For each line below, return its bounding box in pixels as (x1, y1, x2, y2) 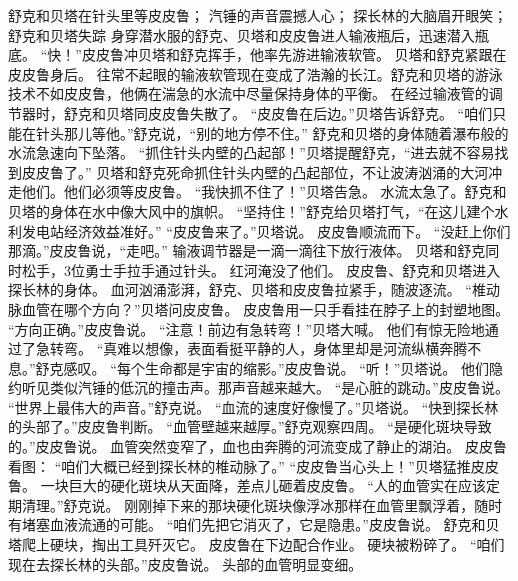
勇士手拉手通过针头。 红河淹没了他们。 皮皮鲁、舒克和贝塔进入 (84, 259, 501, 280)
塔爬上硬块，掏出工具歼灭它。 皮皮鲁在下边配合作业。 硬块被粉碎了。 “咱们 (8, 534, 505, 555)
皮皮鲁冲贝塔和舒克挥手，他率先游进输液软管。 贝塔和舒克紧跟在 (81, 44, 507, 65)
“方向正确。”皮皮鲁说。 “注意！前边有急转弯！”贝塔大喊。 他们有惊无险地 (8, 318, 485, 339)
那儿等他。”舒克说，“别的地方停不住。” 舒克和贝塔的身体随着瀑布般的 (63, 122, 509, 143)
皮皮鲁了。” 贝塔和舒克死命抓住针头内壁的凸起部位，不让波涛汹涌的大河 (21, 161, 489, 182)
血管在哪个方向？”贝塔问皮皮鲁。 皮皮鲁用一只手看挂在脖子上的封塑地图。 (21, 298, 510, 319)
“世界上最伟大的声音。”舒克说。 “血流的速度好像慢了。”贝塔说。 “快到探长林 (8, 396, 499, 417)
